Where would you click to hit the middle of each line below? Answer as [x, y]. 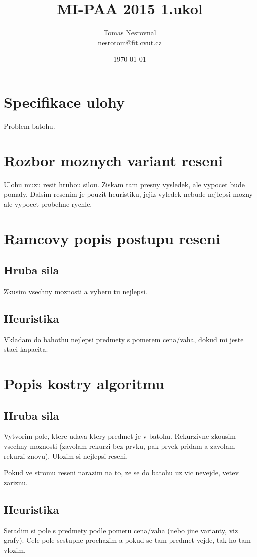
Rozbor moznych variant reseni [113, 160]
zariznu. [16, 482]
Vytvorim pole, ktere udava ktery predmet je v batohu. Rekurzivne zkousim [120, 436]
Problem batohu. [30, 125]
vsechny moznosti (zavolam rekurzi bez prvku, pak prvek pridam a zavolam [120, 446]
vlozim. [15, 550]
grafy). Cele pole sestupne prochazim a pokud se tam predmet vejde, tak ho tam [127, 540]
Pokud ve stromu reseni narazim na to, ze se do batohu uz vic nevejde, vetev [121, 473]
